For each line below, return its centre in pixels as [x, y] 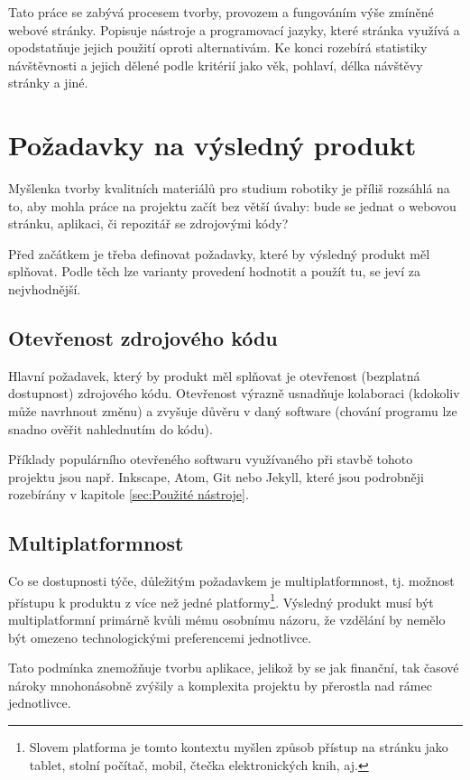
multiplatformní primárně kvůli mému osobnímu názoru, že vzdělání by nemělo [227, 620]
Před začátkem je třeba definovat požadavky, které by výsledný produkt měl [219, 253]
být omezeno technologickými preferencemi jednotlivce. [160, 637]
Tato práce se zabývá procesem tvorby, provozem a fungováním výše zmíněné [221, 12]
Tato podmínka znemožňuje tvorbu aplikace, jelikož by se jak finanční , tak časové [234, 668]
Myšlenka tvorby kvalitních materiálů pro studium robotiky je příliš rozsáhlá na [229, 188]
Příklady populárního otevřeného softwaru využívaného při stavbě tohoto [211, 459]
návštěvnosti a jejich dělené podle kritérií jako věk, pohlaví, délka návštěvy [216, 65]
